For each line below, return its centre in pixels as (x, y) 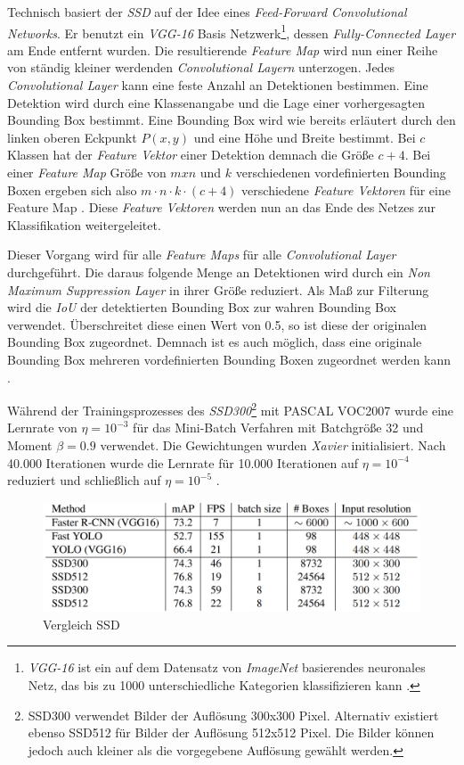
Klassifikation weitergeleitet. (84, 224)
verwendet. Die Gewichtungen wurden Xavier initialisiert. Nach (273, 444)
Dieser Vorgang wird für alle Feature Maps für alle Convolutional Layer (202, 255)
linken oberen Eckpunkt (72, 137)
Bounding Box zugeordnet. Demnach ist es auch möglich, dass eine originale (215, 342)
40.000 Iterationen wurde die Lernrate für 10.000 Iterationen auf (183, 462)
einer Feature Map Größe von (87, 172)
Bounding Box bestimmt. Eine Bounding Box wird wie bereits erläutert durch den (232, 120)
